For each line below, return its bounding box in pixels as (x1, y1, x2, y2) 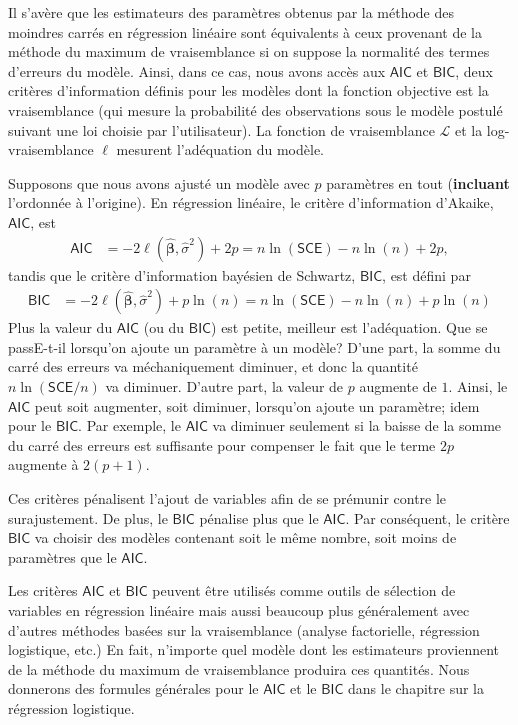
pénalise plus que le (199, 507, 319, 528)
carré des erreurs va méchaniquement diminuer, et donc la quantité (8, 356, 418, 377)
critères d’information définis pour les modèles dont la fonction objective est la (8, 80, 489, 101)
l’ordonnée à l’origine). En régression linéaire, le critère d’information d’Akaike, (8, 192, 494, 213)
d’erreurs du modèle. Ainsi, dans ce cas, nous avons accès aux (8, 60, 386, 81)
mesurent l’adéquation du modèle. (116, 139, 324, 160)
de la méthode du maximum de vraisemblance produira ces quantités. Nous (8, 658, 470, 679)
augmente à (8, 454, 79, 475)
